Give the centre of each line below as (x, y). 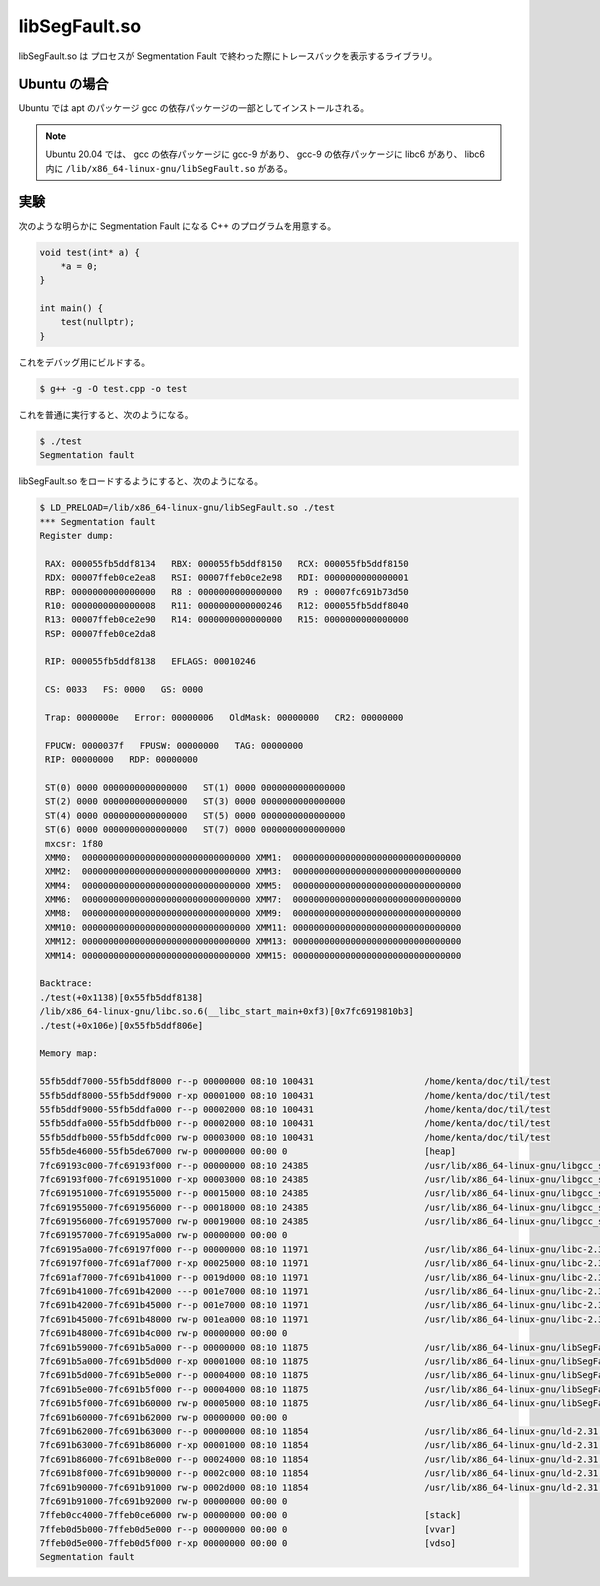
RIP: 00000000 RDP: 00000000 (122, 759)
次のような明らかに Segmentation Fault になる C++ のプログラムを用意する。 (177, 226)
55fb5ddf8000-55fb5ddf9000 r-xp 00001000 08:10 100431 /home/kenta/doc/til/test (295, 1095)
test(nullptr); (97, 322)
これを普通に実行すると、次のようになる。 (106, 414)
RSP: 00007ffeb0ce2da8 (101, 633)
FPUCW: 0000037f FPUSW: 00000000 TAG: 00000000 (174, 745)
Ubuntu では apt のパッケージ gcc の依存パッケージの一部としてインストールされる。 (194, 108)
